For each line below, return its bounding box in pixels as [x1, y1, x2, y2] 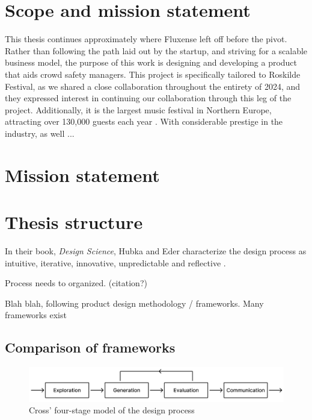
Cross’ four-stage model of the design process [29, 404, 195, 416]
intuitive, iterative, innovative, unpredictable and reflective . [5, 256, 226, 269]
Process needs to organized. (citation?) [5, 277, 147, 289]
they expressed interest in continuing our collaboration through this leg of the [5, 92, 292, 104]
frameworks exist [5, 309, 67, 321]
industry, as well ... [5, 127, 75, 139]
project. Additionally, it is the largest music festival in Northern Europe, [5, 103, 272, 116]
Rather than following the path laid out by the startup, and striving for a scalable [5, 44, 308, 57]
